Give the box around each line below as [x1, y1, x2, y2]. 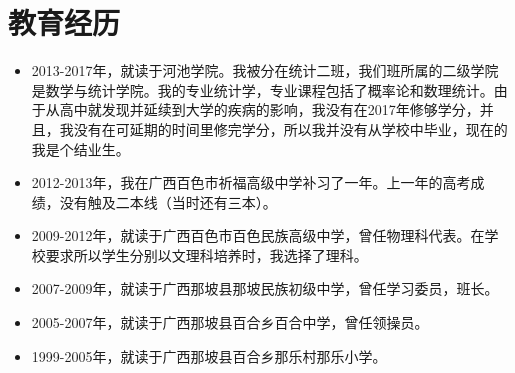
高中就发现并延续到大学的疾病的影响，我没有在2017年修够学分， [59, 99, 480, 120]
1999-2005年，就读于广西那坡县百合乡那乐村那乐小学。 [31, 345, 387, 366]
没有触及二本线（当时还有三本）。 [59, 191, 277, 212]
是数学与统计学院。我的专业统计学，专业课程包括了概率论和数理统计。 [31, 79, 494, 100]
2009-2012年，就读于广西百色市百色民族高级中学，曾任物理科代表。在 [31, 225, 485, 246]
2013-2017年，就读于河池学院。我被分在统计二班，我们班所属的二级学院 [31, 60, 499, 81]
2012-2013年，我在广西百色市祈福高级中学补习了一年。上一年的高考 [31, 172, 471, 193]
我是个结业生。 [31, 138, 130, 159]
